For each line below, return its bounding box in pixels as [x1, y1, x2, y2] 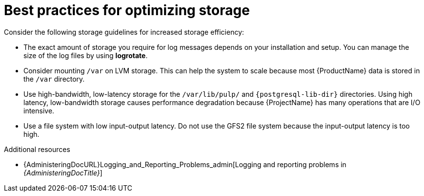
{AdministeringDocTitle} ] [23, 168, 102, 177]
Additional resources [4, 145, 70, 153]
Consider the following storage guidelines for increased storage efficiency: [4, 27, 244, 36]
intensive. [23, 106, 55, 115]
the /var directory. [23, 74, 85, 83]
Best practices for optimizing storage [4, 2, 250, 19]
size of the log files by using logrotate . [23, 51, 148, 60]
